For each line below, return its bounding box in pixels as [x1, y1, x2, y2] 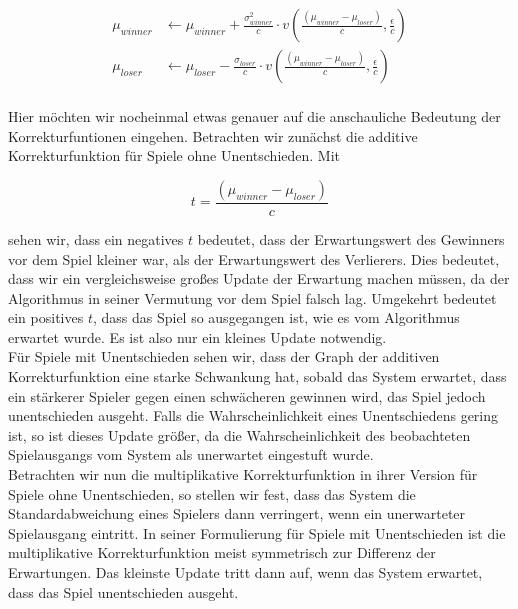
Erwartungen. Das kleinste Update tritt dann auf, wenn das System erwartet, [8, 562, 483, 582]
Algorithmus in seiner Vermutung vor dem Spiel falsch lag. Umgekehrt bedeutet [8, 287, 497, 308]
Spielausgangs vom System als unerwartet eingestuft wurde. [8, 444, 374, 465]
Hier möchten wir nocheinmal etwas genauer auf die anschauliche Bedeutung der [8, 106, 501, 127]
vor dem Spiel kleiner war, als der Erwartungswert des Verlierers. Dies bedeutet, [8, 248, 500, 269]
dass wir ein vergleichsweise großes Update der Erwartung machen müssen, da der [8, 268, 510, 289]
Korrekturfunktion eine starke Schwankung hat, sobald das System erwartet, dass [8, 366, 507, 387]
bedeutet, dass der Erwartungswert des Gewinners [197, 228, 505, 249]
